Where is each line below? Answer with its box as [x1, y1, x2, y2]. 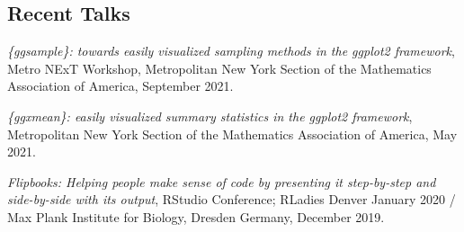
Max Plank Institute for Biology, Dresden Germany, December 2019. [7, 207, 385, 226]
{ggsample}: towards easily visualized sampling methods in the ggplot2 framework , [7, 41, 455, 60]
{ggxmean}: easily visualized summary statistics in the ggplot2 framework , [7, 106, 413, 125]
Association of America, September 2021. [7, 76, 234, 95]
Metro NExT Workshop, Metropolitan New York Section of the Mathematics [7, 58, 432, 77]
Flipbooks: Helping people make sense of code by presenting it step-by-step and [7, 172, 436, 191]
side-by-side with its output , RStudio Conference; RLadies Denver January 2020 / [7, 190, 456, 209]
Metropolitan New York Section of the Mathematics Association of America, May [7, 124, 458, 143]
